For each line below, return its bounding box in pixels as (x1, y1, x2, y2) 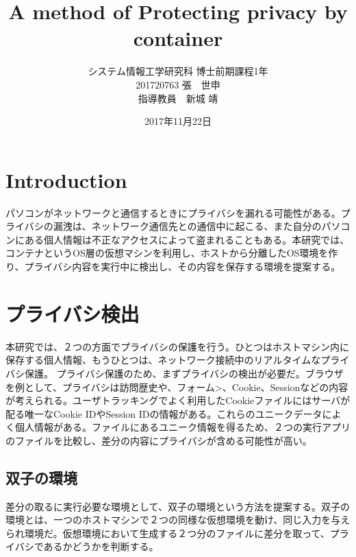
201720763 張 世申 (136, 77, 220, 91)
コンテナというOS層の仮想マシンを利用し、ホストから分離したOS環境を (5, 246, 329, 260)
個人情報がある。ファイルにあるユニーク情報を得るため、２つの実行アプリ (14, 420, 351, 434)
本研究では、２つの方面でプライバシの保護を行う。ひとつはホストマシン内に (5, 339, 349, 353)
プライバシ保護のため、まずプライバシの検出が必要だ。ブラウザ (56, 366, 344, 380)
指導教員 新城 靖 (138, 91, 218, 105)
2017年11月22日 (144, 114, 212, 128)
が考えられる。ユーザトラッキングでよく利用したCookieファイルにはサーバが (5, 393, 351, 407)
